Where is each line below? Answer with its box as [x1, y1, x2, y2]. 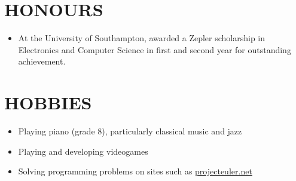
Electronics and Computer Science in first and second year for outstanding [18, 43, 291, 56]
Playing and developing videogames [18, 145, 148, 157]
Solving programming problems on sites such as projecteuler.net [18, 165, 252, 177]
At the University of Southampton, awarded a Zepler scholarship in [18, 32, 266, 44]
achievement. [18, 55, 66, 68]
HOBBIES [4, 90, 92, 115]
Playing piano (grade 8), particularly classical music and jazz [18, 125, 242, 137]
